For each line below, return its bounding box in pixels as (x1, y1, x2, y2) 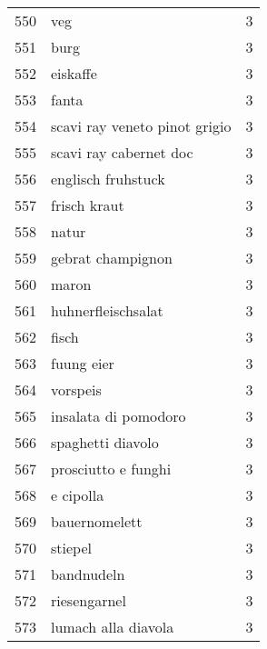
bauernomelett (51, 511, 143, 532)
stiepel (51, 537, 92, 558)
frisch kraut (51, 195, 124, 215)
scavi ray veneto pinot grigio (51, 115, 232, 136)
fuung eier (51, 353, 114, 374)
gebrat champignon (51, 247, 173, 268)
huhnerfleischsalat (51, 300, 163, 321)
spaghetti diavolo (51, 432, 159, 453)
